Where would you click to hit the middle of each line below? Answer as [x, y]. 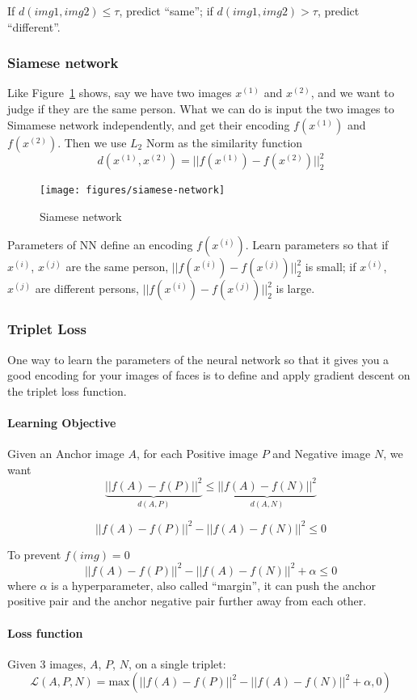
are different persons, [87, 288]
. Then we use [92, 142]
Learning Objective [62, 422]
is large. [295, 288]
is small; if [331, 267]
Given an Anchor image [66, 454]
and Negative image [322, 454]
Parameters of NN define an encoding [100, 245]
